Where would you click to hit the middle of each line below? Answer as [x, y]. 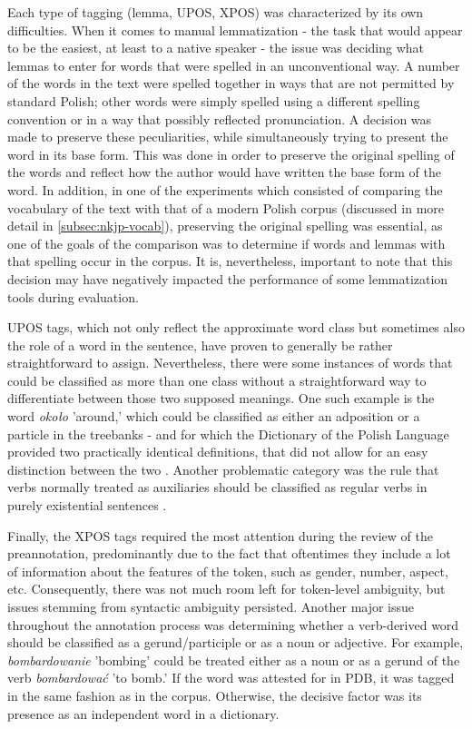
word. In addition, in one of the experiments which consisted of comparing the [225, 189]
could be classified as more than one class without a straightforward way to [217, 380]
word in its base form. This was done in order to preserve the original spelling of [231, 154]
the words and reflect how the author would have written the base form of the [224, 172]
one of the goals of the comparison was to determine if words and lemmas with [226, 243]
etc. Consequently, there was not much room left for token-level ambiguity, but [226, 589]
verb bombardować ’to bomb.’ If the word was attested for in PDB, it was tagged [231, 678]
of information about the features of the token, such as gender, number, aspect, [228, 571]
